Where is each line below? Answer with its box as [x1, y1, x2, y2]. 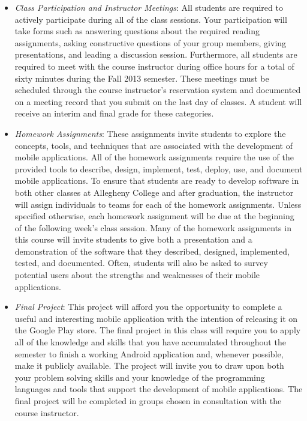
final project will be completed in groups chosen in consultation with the [14, 395, 282, 407]
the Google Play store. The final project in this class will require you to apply [14, 324, 301, 336]
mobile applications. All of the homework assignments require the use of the [14, 151, 294, 163]
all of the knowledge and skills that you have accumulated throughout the [14, 336, 286, 348]
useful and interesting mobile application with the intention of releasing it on [14, 312, 298, 324]
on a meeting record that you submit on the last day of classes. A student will [14, 95, 302, 108]
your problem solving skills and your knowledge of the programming [14, 371, 265, 383]
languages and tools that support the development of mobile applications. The [14, 383, 303, 395]
